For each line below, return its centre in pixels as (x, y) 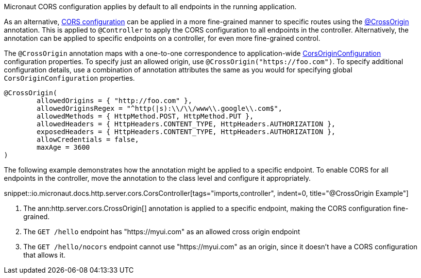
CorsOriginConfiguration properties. (69, 78)
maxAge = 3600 (63, 147)
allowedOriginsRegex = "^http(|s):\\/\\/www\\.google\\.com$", (160, 108)
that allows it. (44, 255)
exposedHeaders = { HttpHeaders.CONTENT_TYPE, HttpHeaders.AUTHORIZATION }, (186, 132)
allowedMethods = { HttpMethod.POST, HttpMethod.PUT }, (145, 116)
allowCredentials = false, (88, 139)
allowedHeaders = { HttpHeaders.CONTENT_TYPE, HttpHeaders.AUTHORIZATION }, (186, 124)
